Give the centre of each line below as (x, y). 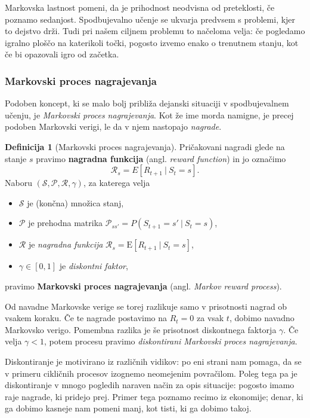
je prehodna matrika (66, 223)
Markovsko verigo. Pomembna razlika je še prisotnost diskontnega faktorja (141, 329)
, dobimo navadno (262, 318)
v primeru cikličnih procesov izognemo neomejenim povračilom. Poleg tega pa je (151, 373)
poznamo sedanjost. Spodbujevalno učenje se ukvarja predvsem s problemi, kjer (150, 19)
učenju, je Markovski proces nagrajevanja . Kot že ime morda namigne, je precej (149, 115)
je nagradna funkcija (66, 244)
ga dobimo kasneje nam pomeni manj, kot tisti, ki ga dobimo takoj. (128, 408)
